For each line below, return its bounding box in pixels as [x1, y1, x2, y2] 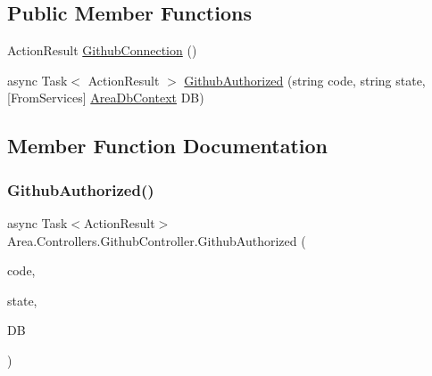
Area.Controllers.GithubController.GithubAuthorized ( [7, 231, 306, 249]
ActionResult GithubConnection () [7, 41, 197, 60]
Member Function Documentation [7, 132, 328, 159]
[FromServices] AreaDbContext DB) [7, 88, 204, 107]
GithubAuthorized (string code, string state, [184, 70, 426, 89]
